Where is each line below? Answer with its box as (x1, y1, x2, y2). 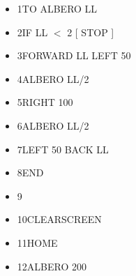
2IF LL (17, 24, 48, 39)
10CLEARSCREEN (17, 212, 102, 227)
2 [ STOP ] (67, 24, 114, 39)
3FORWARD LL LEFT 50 (17, 48, 131, 63)
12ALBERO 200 (17, 259, 86, 273)
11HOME (17, 235, 58, 250)
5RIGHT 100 (17, 95, 73, 109)
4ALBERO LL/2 (17, 71, 89, 86)
